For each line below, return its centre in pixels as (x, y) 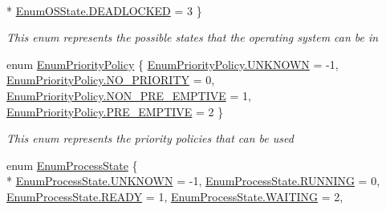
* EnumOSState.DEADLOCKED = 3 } (104, 10)
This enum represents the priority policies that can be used (150, 138)
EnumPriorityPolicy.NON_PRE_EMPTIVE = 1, (129, 95)
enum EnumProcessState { (72, 165)
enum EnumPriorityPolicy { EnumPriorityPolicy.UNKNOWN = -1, (173, 64)
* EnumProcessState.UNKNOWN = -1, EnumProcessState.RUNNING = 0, (193, 181)
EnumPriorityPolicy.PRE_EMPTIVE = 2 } (115, 111)
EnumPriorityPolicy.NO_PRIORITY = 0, (111, 80)
